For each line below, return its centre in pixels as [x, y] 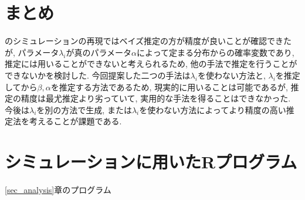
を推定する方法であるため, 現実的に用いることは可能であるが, [169, 87]
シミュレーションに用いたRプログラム [151, 162]
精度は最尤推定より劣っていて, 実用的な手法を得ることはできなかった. [156, 98]
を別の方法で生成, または [84, 109]
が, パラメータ [32, 52]
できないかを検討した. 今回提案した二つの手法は [98, 75]
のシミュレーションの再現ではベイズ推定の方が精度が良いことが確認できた [148, 41]
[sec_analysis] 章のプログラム [58, 189]
